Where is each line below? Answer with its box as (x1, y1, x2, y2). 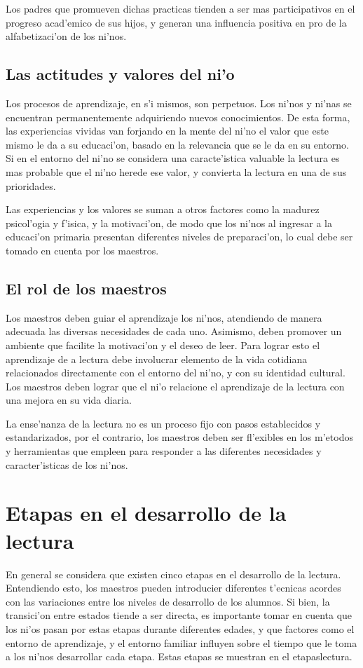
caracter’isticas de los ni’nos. (6, 457, 128, 472)
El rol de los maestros (6, 277, 167, 299)
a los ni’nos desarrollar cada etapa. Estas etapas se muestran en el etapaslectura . (6, 649, 352, 664)
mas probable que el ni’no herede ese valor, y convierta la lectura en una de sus (6, 164, 347, 179)
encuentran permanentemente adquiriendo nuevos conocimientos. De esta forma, (6, 109, 350, 124)
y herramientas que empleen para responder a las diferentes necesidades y (6, 444, 322, 458)
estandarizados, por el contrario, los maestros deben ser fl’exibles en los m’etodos (6, 430, 353, 444)
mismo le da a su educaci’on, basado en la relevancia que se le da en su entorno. (6, 137, 350, 151)
